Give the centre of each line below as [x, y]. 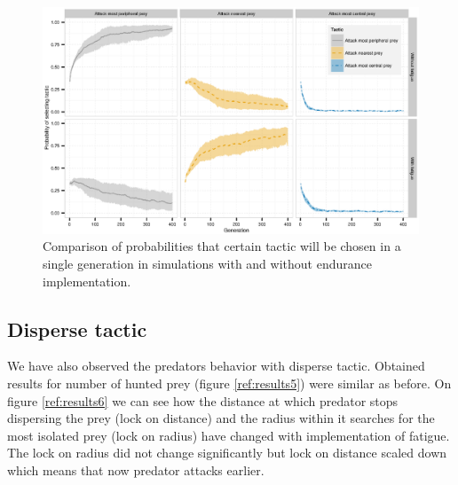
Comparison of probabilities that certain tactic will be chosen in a [222, 246]
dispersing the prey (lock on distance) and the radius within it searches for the [221, 418]
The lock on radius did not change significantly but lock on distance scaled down [227, 453]
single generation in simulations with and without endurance [207, 264]
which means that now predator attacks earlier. [136, 470]
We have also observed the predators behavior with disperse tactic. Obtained [216, 366]
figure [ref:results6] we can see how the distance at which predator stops [203, 400]
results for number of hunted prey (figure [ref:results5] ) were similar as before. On [229, 383]
